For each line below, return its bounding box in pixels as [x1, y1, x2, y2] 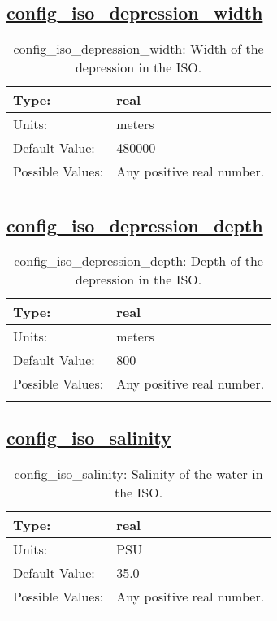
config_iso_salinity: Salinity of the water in [14, 463, 263, 483]
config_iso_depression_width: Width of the [13, 39, 264, 59]
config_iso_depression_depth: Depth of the [14, 251, 263, 271]
